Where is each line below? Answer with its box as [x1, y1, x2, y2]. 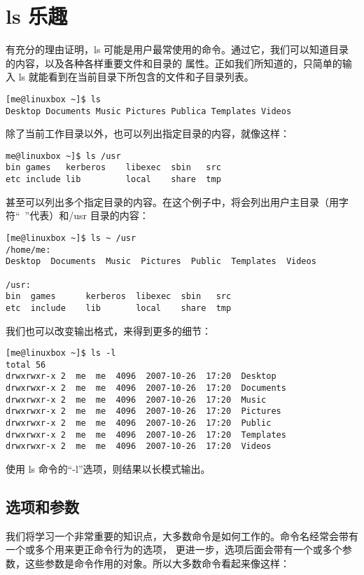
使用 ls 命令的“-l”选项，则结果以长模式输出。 [6, 462, 211, 476]
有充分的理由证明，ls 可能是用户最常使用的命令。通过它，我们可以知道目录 [6, 42, 349, 57]
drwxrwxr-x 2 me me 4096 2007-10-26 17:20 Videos [6, 441, 272, 452]
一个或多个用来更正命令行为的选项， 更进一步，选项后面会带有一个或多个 [6, 542, 342, 557]
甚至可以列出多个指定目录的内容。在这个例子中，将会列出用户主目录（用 [6, 194, 339, 209]
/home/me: [6, 244, 51, 255]
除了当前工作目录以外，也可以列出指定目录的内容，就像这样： [6, 126, 290, 141]
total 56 [6, 359, 46, 370]
